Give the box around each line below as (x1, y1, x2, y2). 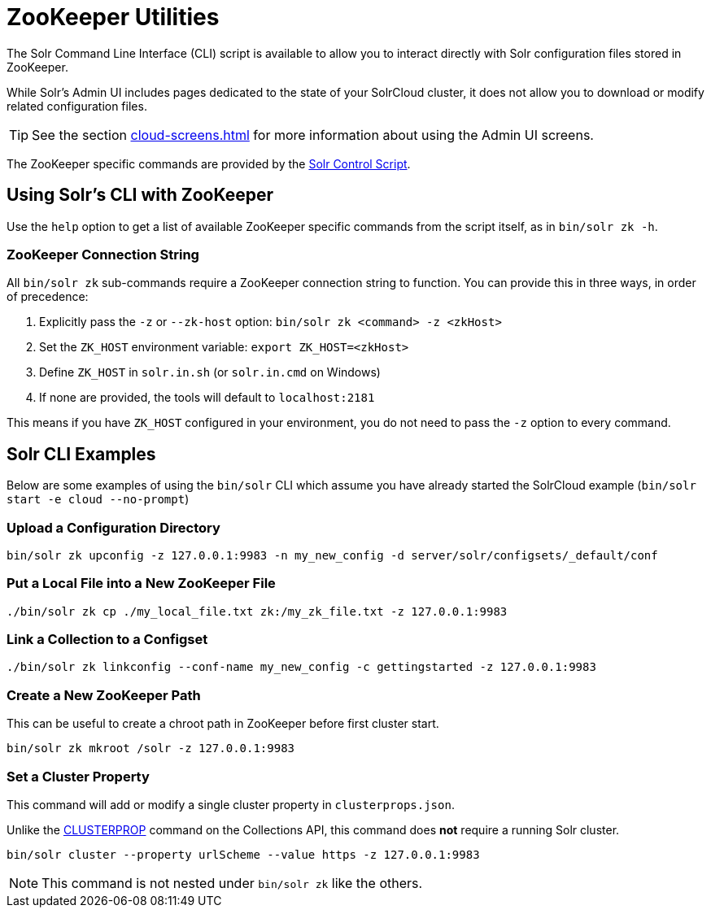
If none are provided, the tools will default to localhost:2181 (39, 390, 375, 405)
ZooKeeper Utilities (7, 3, 220, 31)
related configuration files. (7, 98, 147, 113)
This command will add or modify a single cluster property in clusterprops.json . (7, 797, 455, 812)
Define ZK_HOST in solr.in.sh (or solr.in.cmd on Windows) (39, 365, 381, 380)
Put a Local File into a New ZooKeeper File (7, 575, 276, 592)
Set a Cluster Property (7, 768, 150, 785)
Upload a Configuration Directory (7, 519, 220, 536)
